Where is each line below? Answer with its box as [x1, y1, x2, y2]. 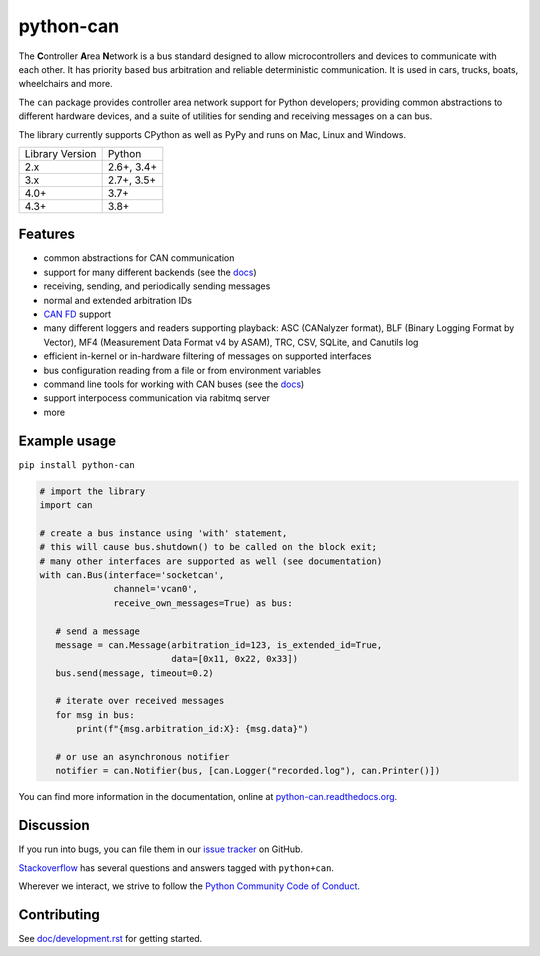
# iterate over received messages [55, 695, 225, 707]
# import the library [39, 485, 146, 497]
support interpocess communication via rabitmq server [43, 392, 270, 404]
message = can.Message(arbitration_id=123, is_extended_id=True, [55, 639, 383, 650]
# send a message [55, 625, 140, 637]
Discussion [18, 817, 90, 834]
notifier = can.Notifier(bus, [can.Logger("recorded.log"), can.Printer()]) [55, 765, 441, 777]
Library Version [24, 146, 97, 160]
